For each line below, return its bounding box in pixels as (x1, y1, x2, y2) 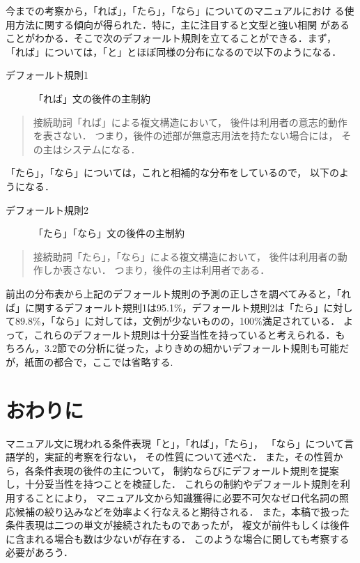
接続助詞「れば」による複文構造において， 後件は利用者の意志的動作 (33, 114, 347, 129)
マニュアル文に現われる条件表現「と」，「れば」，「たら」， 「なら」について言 (6, 435, 354, 450)
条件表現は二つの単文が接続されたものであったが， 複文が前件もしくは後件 (6, 518, 350, 532)
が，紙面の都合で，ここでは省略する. (6, 354, 173, 369)
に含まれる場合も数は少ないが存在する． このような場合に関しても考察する (6, 531, 350, 546)
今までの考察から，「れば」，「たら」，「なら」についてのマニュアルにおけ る (6, 3, 345, 17)
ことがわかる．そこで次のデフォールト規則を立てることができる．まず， (6, 31, 337, 45)
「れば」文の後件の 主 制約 (33, 91, 150, 105)
